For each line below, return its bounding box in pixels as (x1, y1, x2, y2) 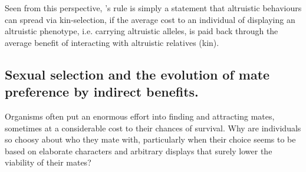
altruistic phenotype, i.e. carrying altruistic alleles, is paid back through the (5, 25, 278, 37)
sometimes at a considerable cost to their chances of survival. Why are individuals (5, 121, 301, 134)
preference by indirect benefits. (5, 82, 199, 101)
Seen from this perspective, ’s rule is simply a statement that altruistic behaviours (5, 2, 302, 14)
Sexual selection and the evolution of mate (5, 65, 270, 83)
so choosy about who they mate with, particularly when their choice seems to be (5, 133, 296, 145)
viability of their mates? (5, 156, 91, 168)
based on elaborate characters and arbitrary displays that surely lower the (5, 144, 272, 157)
